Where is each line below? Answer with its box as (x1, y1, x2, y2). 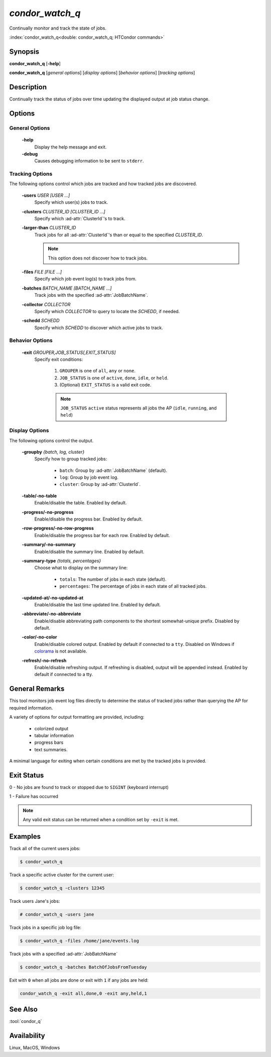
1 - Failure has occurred (9, 794, 59, 800)
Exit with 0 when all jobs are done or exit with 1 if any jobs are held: (9, 977, 149, 983)
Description (9, 83, 47, 91)
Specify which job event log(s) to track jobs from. (34, 276, 137, 282)
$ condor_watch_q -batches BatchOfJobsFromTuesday (20, 964, 148, 970)
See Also (9, 1005, 38, 1014)
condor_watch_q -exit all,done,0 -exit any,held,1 (20, 990, 148, 996)
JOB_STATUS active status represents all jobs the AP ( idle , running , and (60, 405, 217, 411)
